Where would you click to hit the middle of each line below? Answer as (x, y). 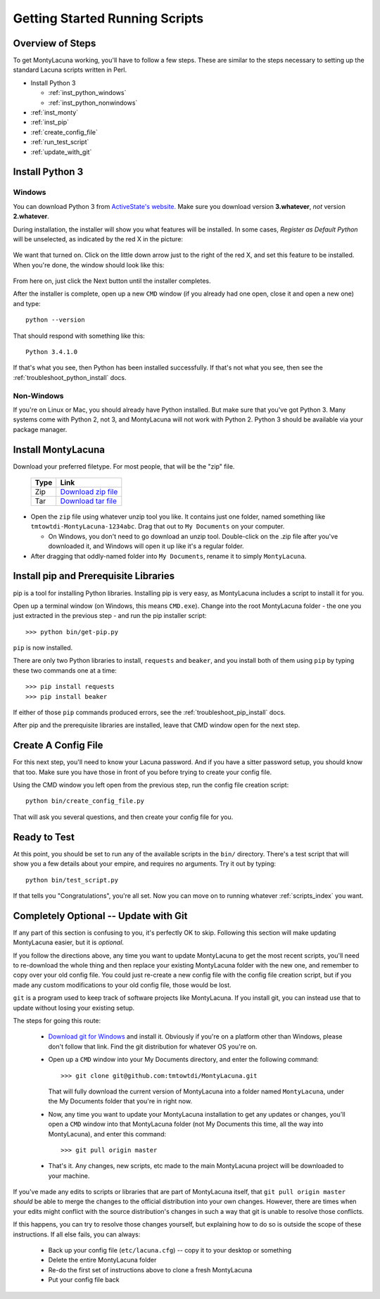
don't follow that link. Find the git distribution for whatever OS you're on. (153, 1046)
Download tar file (89, 501)
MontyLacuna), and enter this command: (107, 1134)
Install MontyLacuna (59, 449)
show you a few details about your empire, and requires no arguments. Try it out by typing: (145, 864)
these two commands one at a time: (65, 670)
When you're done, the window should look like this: (89, 265)
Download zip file (89, 492)
